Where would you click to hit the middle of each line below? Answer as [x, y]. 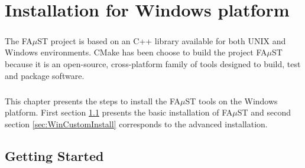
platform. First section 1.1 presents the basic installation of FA [119, 112]
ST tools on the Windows [231, 101]
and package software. [45, 75]
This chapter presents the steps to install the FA [93, 101]
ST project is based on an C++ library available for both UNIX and [162, 40]
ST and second [264, 112]
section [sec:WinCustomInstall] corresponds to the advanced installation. [136, 123]
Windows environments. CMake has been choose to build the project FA [136, 52]
